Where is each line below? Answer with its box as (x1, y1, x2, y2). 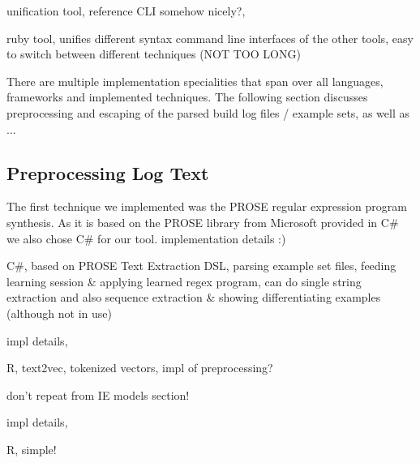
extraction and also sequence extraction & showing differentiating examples (6, 289, 381, 306)
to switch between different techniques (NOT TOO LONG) (6, 45, 301, 62)
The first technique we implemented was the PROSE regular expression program (6, 198, 407, 215)
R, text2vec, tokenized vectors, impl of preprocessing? (6, 359, 273, 376)
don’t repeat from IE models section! (6, 386, 190, 403)
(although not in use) (6, 304, 112, 321)
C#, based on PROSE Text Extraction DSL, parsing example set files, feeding (6, 257, 396, 274)
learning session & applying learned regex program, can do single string (6, 272, 362, 289)
